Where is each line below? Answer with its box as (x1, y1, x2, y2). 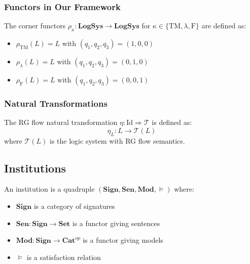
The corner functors (4, 20, 66, 31)
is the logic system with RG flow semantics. (50, 135, 185, 146)
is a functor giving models (83, 235, 163, 245)
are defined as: (201, 20, 246, 31)
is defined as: (152, 117, 192, 127)
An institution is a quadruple (4, 184, 95, 194)
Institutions (4, 160, 66, 175)
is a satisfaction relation (26, 251, 101, 262)
